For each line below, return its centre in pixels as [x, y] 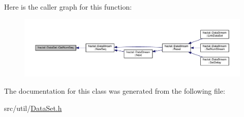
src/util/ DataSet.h [33, 108]
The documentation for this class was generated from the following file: [115, 91]
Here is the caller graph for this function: [68, 7]
